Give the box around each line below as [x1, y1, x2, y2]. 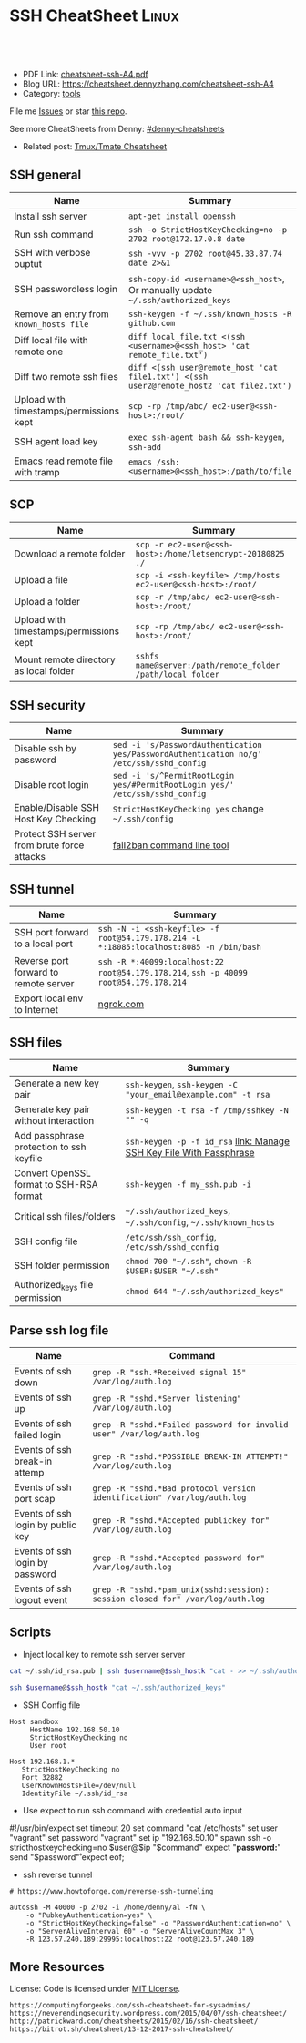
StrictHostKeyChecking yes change [112, 802, 264, 815]
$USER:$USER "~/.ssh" [125, 1266, 219, 1276]
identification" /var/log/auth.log [92, 1493, 247, 1503]
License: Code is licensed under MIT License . [9, 1983, 180, 1995]
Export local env [14, 992, 84, 1005]
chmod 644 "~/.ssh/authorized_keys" [125, 1286, 284, 1296]
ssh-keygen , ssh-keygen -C [125, 1078, 239, 1090]
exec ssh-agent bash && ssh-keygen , [127, 430, 285, 443]
